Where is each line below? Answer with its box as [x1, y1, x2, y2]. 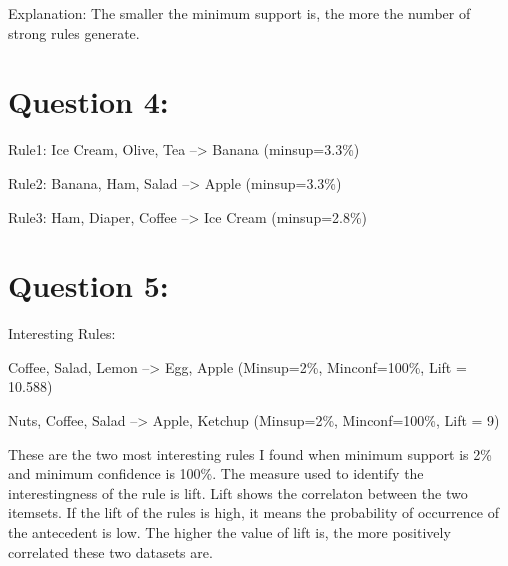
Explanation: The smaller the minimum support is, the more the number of [8, 3, 471, 23]
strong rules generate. [8, 22, 140, 43]
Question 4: [8, 81, 169, 122]
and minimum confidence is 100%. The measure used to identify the [8, 463, 424, 484]
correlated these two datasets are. [8, 541, 213, 562]
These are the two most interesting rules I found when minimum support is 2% [8, 443, 492, 464]
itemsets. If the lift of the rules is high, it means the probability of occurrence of [8, 502, 499, 523]
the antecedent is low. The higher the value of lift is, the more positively [8, 521, 451, 542]
